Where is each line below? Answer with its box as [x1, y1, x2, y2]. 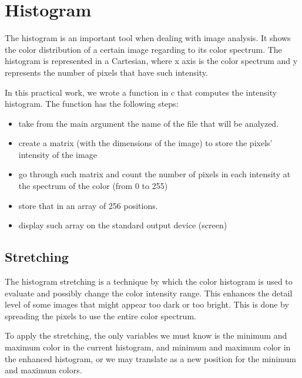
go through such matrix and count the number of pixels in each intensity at [18, 168, 291, 180]
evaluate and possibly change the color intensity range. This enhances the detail [5, 286, 293, 299]
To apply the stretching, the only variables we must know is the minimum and [5, 329, 287, 342]
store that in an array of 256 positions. [18, 199, 158, 211]
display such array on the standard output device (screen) [18, 219, 227, 231]
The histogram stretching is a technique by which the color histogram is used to [5, 275, 293, 288]
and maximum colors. [5, 364, 82, 376]
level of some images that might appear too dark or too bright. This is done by [5, 298, 289, 310]
